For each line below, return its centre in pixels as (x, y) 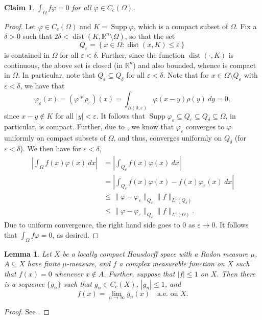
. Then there (236, 273)
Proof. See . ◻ (27, 311)
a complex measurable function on (172, 264)
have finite (44, 264)
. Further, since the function (141, 55)
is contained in (27, 55)
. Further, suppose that (139, 273)
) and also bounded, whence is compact (195, 65)
